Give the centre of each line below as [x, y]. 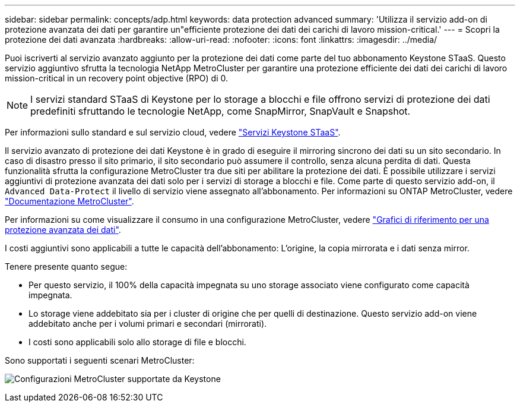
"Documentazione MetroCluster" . [69, 201]
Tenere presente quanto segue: [66, 266]
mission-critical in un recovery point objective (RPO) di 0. [117, 78]
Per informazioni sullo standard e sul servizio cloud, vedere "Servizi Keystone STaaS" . [173, 132]
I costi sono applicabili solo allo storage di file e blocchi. [137, 342]
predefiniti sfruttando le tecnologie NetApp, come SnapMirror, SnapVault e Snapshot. [221, 111]
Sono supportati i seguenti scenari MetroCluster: [100, 360]
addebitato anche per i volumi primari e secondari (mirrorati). [148, 324]
